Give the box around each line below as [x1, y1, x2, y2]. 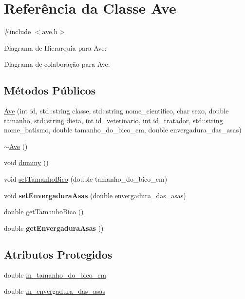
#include [4, 26, 31, 37]
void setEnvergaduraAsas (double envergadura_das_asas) [4, 190, 186, 200]
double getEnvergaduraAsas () [4, 223, 104, 233]
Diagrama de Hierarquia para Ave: [4, 42, 107, 53]
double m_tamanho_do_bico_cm [4, 269, 107, 280]
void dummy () [4, 157, 49, 168]
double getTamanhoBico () [4, 206, 84, 217]
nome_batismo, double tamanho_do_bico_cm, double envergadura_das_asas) [4, 125, 242, 135]
